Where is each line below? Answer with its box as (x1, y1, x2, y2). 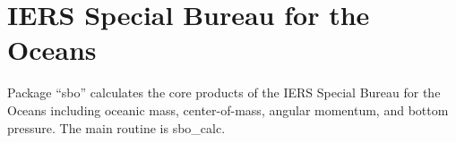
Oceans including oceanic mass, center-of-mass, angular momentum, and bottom (7, 100, 449, 119)
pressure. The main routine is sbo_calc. (7, 118, 226, 137)
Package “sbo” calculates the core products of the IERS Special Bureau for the (7, 83, 441, 102)
